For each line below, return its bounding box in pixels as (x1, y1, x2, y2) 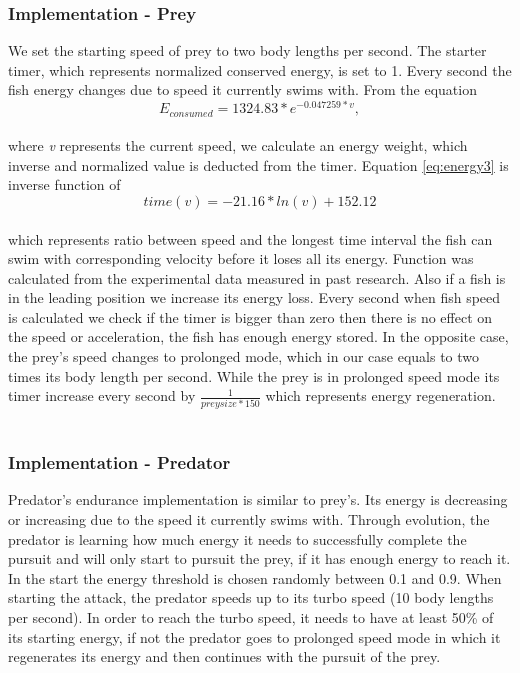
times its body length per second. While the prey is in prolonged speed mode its (8, 365, 500, 386)
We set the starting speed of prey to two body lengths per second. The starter (8, 40, 487, 61)
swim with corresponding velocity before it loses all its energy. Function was (8, 248, 474, 269)
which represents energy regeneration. (265, 385, 496, 406)
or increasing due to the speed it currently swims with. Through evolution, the (8, 508, 490, 529)
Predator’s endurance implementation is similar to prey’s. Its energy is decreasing (8, 489, 508, 510)
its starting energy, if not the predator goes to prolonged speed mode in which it (8, 626, 501, 647)
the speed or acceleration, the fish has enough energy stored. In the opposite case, (8, 326, 509, 347)
